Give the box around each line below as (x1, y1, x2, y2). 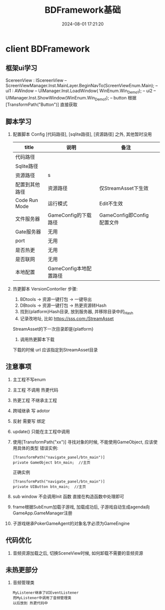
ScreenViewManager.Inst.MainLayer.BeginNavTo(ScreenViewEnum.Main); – (5, 82, 158, 88)
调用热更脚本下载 (20, 336, 55, 342)
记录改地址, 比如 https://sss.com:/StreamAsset (20, 316, 114, 321)
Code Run (15, 197, 38, 204)
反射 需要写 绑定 (12, 418, 46, 424)
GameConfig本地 (47, 265, 87, 272)
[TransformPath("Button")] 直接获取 (5, 101, 78, 108)
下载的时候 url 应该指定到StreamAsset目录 (12, 346, 98, 353)
